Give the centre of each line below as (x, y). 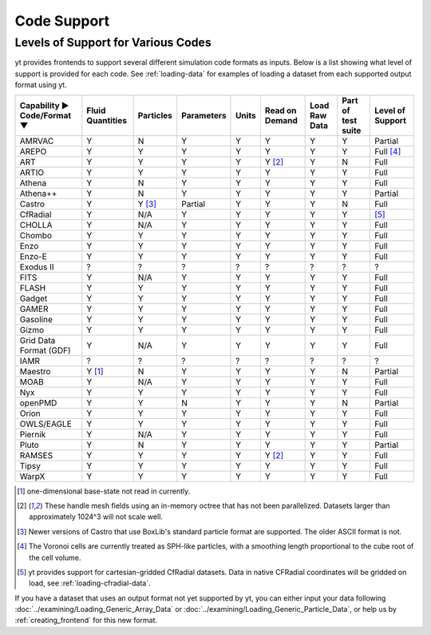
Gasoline (36, 319)
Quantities (107, 120)
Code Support (62, 21)
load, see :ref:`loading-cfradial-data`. (90, 583)
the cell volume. (55, 557)
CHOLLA (36, 225)
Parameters (204, 115)
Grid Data (38, 340)
